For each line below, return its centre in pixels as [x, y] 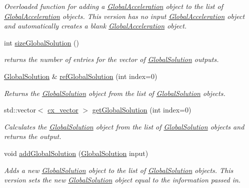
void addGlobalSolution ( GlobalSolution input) [76, 153]
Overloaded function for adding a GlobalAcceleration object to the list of [113, 6]
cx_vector [63, 110]
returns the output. [33, 136]
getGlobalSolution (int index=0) [142, 110]
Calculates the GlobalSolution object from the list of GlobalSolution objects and [124, 126]
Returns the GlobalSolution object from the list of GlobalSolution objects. [115, 93]
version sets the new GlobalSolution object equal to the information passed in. [122, 180]
